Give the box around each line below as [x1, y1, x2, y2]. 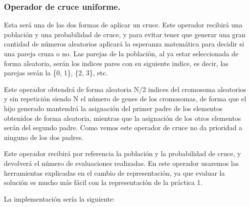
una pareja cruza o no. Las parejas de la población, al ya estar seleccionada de [4, 48, 239, 58]
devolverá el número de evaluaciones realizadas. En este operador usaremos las [4, 158, 239, 168]
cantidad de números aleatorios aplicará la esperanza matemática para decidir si [4, 39, 244, 49]
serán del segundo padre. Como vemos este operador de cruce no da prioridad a [4, 122, 243, 133]
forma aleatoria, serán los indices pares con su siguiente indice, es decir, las [4, 58, 228, 68]
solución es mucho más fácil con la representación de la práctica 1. [4, 177, 203, 187]
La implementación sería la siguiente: [4, 193, 115, 204]
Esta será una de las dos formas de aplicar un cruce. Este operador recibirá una [4, 20, 243, 30]
